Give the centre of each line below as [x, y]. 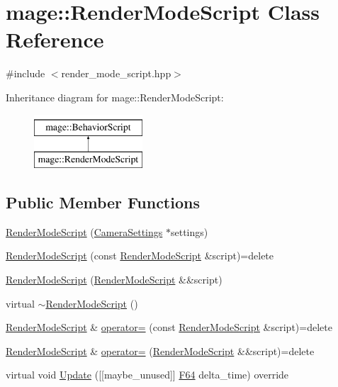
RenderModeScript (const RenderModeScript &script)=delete [140, 256]
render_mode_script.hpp [116, 73]
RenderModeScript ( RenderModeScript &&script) [114, 280]
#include [26, 73]
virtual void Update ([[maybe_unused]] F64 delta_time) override [147, 375]
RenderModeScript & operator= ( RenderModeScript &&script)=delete [160, 350]
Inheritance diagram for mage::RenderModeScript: [115, 97]
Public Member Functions [103, 202]
